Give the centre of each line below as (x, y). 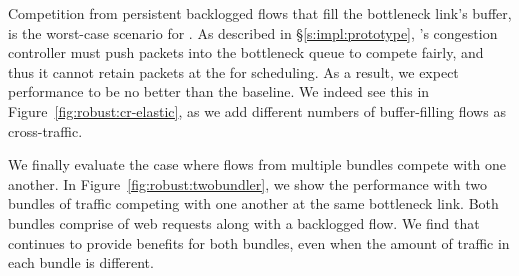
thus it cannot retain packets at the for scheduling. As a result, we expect (233, 71)
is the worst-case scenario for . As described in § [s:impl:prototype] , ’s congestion (253, 32)
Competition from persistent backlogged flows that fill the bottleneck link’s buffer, (260, 13)
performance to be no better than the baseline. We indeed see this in (219, 91)
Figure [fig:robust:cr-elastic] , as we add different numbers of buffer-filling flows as (257, 110)
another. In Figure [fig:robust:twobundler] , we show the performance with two (247, 183)
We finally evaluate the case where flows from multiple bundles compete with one (257, 164)
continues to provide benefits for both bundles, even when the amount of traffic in (259, 242)
